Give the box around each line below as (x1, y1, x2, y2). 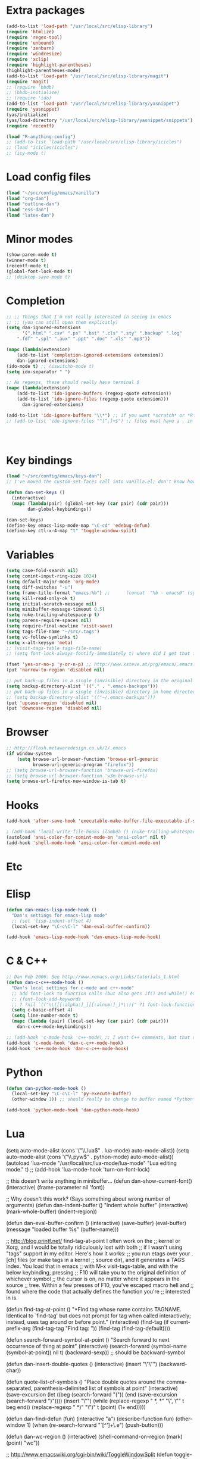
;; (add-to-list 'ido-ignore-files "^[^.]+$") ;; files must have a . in (6, 418, 193, 424)
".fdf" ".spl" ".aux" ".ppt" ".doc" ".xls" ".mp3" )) (17, 336, 151, 342)
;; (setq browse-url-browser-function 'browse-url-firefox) (6, 767, 159, 773)
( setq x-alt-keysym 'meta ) (6, 639, 73, 646)
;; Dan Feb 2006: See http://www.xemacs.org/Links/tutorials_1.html (6, 974, 180, 980)
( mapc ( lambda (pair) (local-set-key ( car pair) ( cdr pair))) (11, 1019, 169, 1024)
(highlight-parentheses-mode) (6, 67, 82, 73)
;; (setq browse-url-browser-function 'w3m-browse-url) (6, 773, 148, 779)
